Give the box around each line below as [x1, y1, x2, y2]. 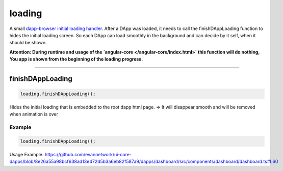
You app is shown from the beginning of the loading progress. [9, 56, 143, 62]
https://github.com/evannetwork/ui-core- [44, 152, 132, 158]
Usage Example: [9, 152, 44, 158]
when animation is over [9, 111, 59, 117]
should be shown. [9, 40, 47, 46]
